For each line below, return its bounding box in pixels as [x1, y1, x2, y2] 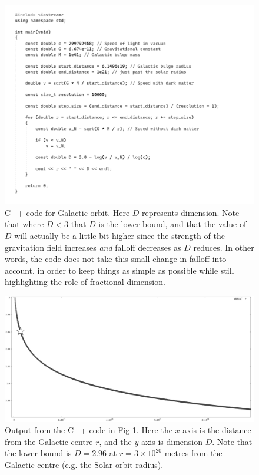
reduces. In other [193, 241, 254, 253]
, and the [99, 435, 132, 447]
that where [5, 218, 44, 230]
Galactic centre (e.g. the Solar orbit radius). [5, 458, 164, 470]
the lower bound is [5, 447, 72, 459]
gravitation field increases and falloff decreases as [5, 241, 181, 253]
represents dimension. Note [142, 206, 240, 218]
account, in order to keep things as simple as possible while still [5, 264, 234, 276]
